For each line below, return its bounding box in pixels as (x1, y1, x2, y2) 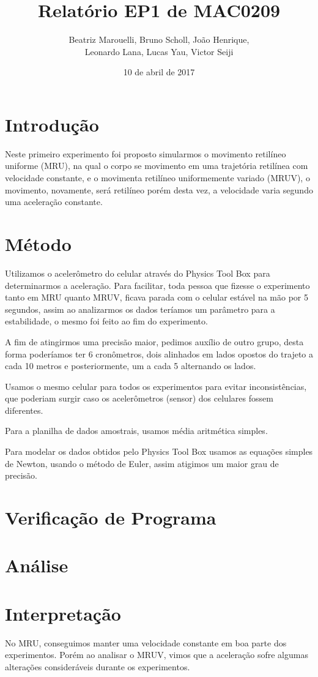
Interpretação (5, 600, 121, 626)
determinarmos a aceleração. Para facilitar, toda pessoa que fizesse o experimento (5, 279, 310, 291)
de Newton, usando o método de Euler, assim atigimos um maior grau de (5, 457, 279, 469)
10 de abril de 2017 (123, 65, 195, 78)
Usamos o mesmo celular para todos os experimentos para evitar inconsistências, (5, 380, 307, 392)
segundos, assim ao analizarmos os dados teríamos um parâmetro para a (5, 302, 275, 315)
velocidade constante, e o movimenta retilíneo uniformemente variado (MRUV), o (5, 171, 310, 184)
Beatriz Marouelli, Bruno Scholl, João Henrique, (68, 33, 250, 46)
